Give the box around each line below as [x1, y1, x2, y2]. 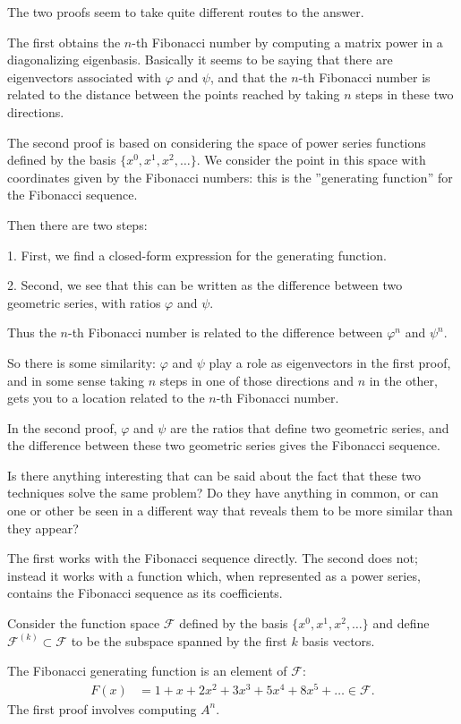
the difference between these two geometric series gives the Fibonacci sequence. [7, 436, 440, 455]
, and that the [209, 67, 287, 86]
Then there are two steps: [7, 215, 148, 234]
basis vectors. [302, 631, 375, 650]
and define [372, 614, 430, 633]
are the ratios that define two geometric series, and [170, 418, 449, 437]
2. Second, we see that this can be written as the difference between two [7, 276, 403, 294]
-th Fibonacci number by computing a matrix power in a [132, 32, 443, 51]
